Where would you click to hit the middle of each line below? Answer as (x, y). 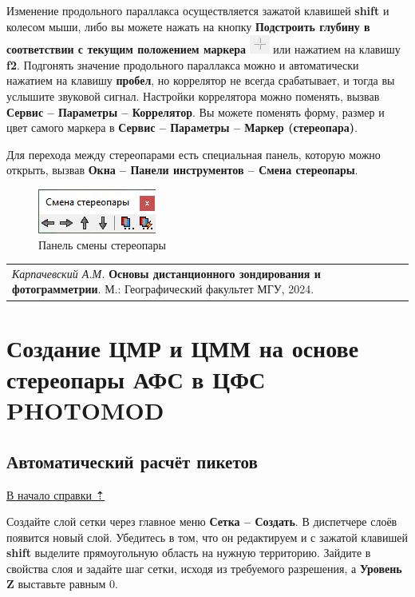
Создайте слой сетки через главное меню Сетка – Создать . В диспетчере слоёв (202, 521)
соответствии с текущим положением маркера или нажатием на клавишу (204, 49)
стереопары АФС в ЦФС (136, 378)
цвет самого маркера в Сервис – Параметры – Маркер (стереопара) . (182, 127)
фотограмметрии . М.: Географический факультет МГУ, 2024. (163, 289)
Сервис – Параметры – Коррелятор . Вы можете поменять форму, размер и (196, 111)
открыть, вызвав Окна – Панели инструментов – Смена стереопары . (182, 170)
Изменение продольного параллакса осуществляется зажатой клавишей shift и (198, 10)
